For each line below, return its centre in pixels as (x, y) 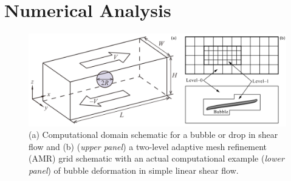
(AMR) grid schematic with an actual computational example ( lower (156, 158)
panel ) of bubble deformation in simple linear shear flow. (134, 170)
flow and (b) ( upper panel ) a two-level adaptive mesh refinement (148, 146)
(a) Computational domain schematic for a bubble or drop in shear (153, 135)
